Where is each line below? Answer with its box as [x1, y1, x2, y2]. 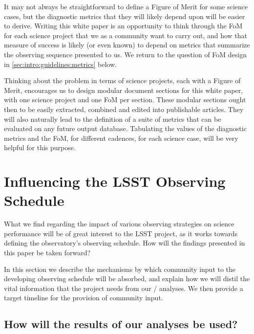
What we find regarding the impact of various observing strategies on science [4, 219, 234, 229]
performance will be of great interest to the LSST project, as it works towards [4, 228, 237, 238]
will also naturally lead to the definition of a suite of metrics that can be [4, 113, 221, 124]
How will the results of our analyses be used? [4, 316, 238, 332]
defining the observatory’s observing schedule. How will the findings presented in [4, 238, 245, 248]
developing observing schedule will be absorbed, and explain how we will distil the [4, 273, 250, 284]
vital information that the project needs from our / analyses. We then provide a [4, 283, 243, 293]
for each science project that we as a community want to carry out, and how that [4, 30, 248, 40]
